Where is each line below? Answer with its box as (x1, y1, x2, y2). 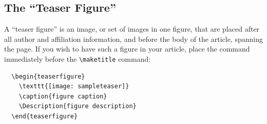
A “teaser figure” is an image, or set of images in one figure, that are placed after (4, 23, 260, 34)
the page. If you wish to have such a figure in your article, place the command (4, 43, 250, 54)
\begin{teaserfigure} (11, 72, 85, 80)
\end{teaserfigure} (11, 113, 78, 120)
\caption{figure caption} (18, 92, 107, 100)
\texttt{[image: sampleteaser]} (18, 83, 129, 90)
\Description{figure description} (18, 103, 137, 110)
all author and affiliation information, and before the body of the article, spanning (4, 33, 263, 44)
